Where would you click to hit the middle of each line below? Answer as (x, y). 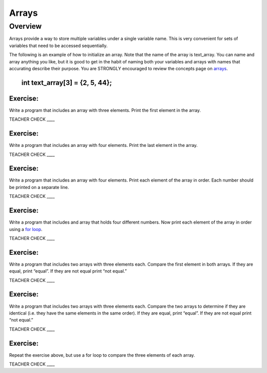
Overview (25, 26)
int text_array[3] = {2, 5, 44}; (67, 82)
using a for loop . (26, 229)
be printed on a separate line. (39, 187)
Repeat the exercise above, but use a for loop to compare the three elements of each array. (102, 355)
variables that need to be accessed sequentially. (58, 46)
